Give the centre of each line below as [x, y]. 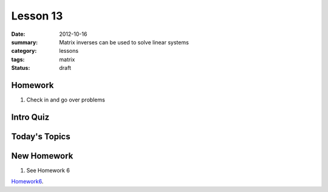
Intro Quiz [30, 117]
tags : [18, 59]
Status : [21, 68]
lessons [69, 51]
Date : [18, 34]
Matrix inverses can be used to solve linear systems [124, 42]
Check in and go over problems [66, 100]
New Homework [42, 156]
